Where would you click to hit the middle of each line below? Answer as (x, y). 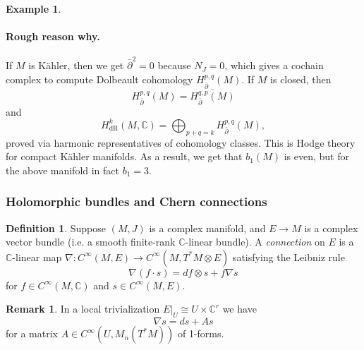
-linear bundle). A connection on (255, 242)
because (174, 65)
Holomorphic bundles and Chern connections (136, 201)
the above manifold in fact (63, 170)
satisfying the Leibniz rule (289, 257)
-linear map (37, 257)
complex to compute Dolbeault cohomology (99, 79)
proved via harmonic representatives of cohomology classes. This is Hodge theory (181, 142)
